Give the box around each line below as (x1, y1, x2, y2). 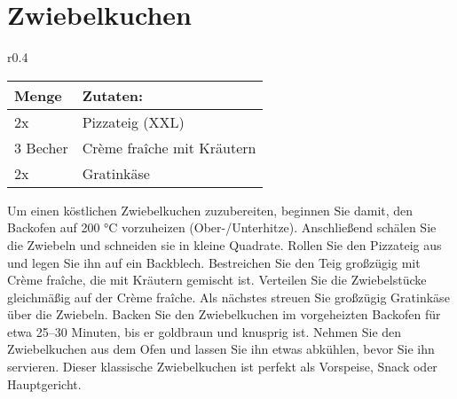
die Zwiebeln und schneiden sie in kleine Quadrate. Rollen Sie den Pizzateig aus (7, 235, 442, 254)
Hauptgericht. (7, 374, 82, 393)
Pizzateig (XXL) (82, 111, 185, 132)
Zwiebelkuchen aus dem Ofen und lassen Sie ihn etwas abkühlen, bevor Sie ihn (7, 340, 435, 358)
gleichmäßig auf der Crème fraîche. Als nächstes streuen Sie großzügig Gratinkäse (7, 287, 450, 306)
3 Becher (14, 137, 68, 158)
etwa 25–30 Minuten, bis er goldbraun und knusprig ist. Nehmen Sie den (7, 322, 402, 340)
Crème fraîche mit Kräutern (82, 137, 256, 158)
